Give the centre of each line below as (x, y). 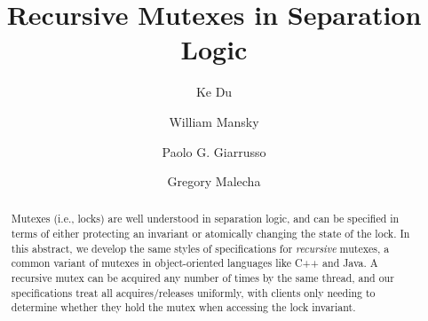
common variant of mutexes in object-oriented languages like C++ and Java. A (194, 263)
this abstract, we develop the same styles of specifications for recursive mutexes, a (200, 248)
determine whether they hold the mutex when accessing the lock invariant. (183, 307)
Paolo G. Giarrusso (214, 151)
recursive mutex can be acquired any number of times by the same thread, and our (202, 278)
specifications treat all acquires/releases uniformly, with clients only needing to (193, 292)
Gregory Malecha (214, 181)
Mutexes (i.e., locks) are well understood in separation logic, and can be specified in (205, 219)
